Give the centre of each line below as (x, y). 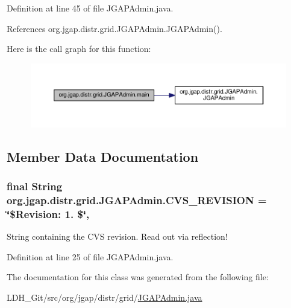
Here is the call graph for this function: (79, 49)
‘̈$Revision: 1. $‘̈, (48, 213)
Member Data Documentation (103, 156)
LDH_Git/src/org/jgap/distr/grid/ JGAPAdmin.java (105, 297)
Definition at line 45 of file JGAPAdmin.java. (90, 8)
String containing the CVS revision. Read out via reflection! (117, 236)
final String (35, 186)
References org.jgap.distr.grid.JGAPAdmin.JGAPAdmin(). (114, 28)
